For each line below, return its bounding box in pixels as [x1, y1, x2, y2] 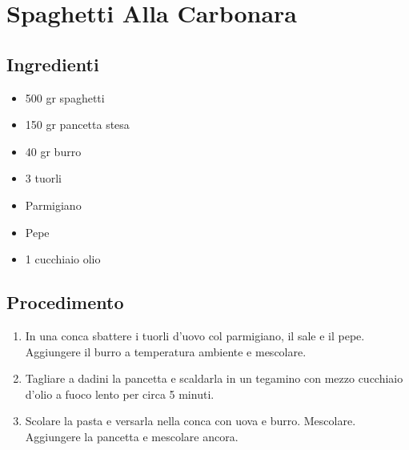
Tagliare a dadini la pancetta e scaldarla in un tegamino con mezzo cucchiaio [25, 370, 403, 387]
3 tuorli [25, 170, 62, 187]
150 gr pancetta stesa [25, 116, 130, 133]
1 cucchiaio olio [25, 251, 101, 267]
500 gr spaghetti [25, 89, 105, 106]
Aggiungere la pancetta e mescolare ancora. [25, 428, 239, 444]
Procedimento [6, 290, 124, 315]
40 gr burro [25, 143, 82, 159]
